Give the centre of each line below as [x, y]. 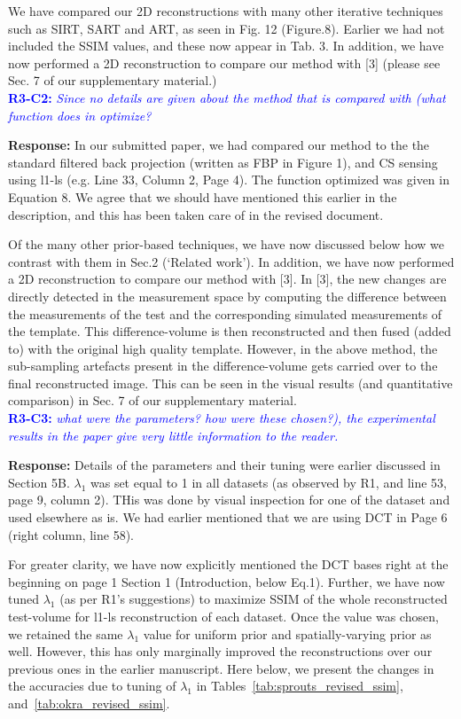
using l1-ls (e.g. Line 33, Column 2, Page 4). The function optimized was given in [229, 180]
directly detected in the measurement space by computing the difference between [227, 296]
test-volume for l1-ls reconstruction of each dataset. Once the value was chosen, [223, 616]
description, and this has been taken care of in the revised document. [196, 214]
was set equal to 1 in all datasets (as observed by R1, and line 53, [268, 482]
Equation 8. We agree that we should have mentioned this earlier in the [203, 196]
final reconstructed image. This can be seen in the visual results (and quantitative [230, 383]
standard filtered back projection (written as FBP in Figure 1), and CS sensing [223, 162]
